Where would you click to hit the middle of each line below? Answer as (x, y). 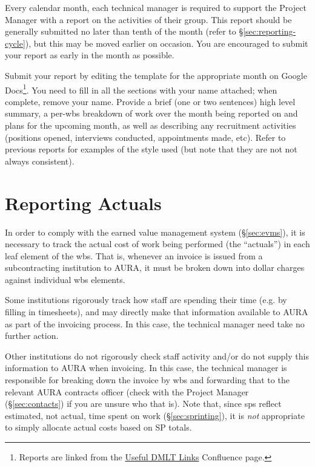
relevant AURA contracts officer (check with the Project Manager (127, 391)
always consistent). (40, 161)
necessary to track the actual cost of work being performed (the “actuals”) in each (157, 244)
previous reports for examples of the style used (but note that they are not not (151, 149)
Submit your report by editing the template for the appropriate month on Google (156, 75)
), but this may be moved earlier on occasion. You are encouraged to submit (167, 43)
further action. (32, 336)
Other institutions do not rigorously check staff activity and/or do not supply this (157, 356)
